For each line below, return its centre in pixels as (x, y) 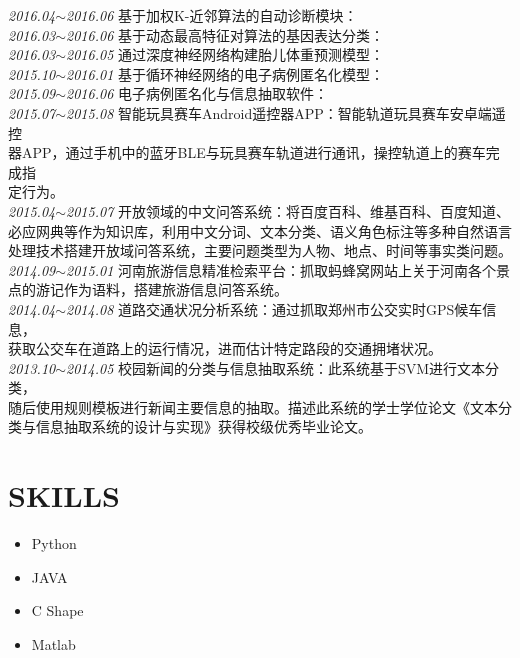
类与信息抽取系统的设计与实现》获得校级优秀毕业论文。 (190, 426)
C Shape (57, 610)
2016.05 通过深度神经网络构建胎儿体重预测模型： (225, 54)
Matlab (53, 643)
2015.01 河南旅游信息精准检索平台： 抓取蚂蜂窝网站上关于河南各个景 (288, 269)
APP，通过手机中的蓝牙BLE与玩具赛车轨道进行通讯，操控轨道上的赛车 (253, 152)
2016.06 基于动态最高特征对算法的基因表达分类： (225, 34)
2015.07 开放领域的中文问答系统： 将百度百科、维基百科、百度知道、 (288, 210)
